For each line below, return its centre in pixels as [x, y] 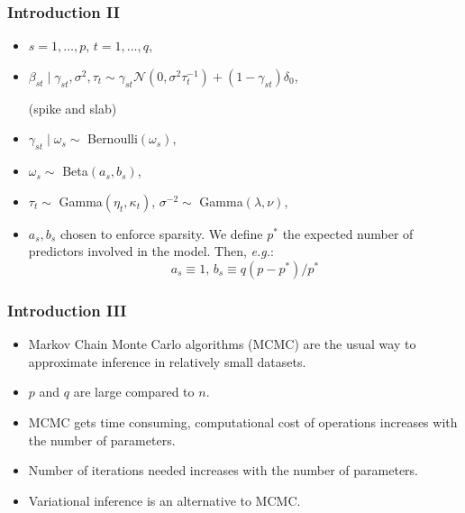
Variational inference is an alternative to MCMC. [164, 500]
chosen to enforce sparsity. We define [161, 233]
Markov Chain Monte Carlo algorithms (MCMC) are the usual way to [222, 344]
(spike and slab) [73, 108]
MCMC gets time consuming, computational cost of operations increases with [243, 421]
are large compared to [134, 392]
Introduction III [67, 310]
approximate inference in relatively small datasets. [167, 361]
